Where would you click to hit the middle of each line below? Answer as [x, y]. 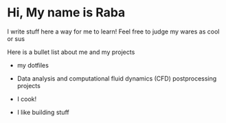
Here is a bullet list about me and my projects [71, 52]
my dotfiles [33, 65]
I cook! [26, 99]
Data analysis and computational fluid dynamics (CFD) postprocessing [117, 78]
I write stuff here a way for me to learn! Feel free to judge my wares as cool [113, 31]
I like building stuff [43, 112]
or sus [16, 38]
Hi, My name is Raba [66, 13]
